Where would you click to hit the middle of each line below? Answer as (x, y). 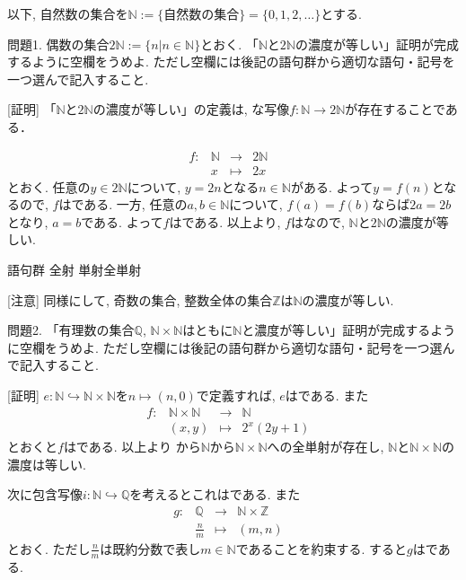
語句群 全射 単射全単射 (75, 269)
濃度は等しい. (47, 464)
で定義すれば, (236, 395)
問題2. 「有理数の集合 (71, 330)
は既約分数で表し (150, 548)
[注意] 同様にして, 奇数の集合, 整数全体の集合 (140, 299)
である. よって (122, 221)
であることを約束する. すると (321, 548)
